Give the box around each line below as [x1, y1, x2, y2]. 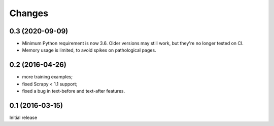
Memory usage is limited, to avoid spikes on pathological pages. [22, 47, 157, 53]
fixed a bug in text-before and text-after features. [22, 88, 125, 94]
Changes [9, 8, 48, 19]
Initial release [9, 114, 38, 121]
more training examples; [22, 74, 73, 80]
